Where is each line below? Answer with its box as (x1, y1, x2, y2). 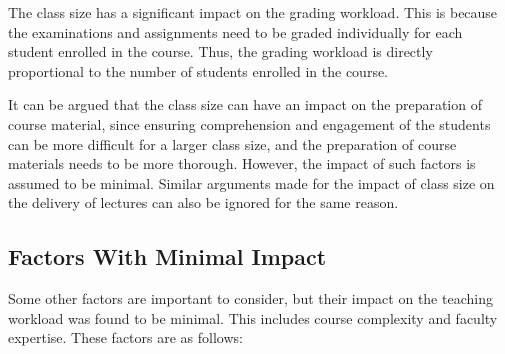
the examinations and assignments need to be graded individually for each (8, 21, 463, 42)
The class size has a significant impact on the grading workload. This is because (8, 2, 498, 22)
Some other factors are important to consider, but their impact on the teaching (8, 288, 493, 309)
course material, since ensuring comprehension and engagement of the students (8, 113, 491, 134)
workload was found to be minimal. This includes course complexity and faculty (8, 307, 498, 328)
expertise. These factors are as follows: (8, 327, 243, 348)
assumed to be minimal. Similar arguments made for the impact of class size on (8, 172, 495, 193)
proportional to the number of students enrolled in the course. (8, 60, 389, 81)
